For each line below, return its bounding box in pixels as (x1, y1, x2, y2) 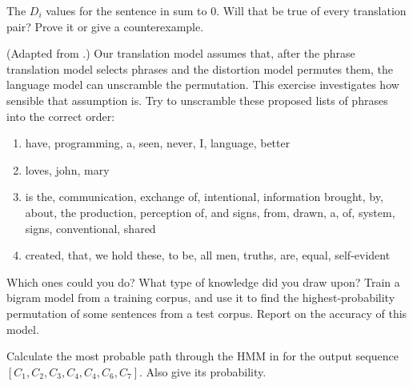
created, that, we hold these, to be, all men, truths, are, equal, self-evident (25, 247, 391, 263)
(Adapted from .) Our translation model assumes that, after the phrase (6, 45, 355, 62)
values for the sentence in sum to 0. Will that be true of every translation (46, 2, 407, 18)
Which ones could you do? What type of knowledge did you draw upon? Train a (6, 273, 400, 290)
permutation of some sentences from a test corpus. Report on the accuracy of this (6, 304, 407, 321)
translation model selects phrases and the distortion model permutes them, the (6, 60, 393, 77)
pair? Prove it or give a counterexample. (6, 18, 204, 34)
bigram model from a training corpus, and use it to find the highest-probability (6, 289, 395, 306)
